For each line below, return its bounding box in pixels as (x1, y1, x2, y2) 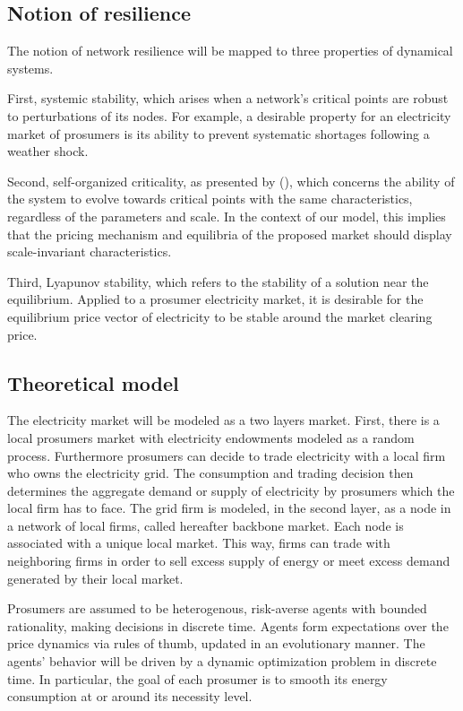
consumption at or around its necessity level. (7, 687, 253, 706)
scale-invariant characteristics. (7, 242, 172, 261)
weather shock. (7, 142, 89, 160)
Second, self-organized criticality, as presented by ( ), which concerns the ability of (7, 171, 455, 190)
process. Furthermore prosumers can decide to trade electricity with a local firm (7, 446, 446, 464)
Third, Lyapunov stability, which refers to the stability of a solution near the (7, 272, 429, 290)
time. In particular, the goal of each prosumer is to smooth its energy (7, 669, 388, 688)
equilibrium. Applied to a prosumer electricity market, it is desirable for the (7, 290, 424, 308)
